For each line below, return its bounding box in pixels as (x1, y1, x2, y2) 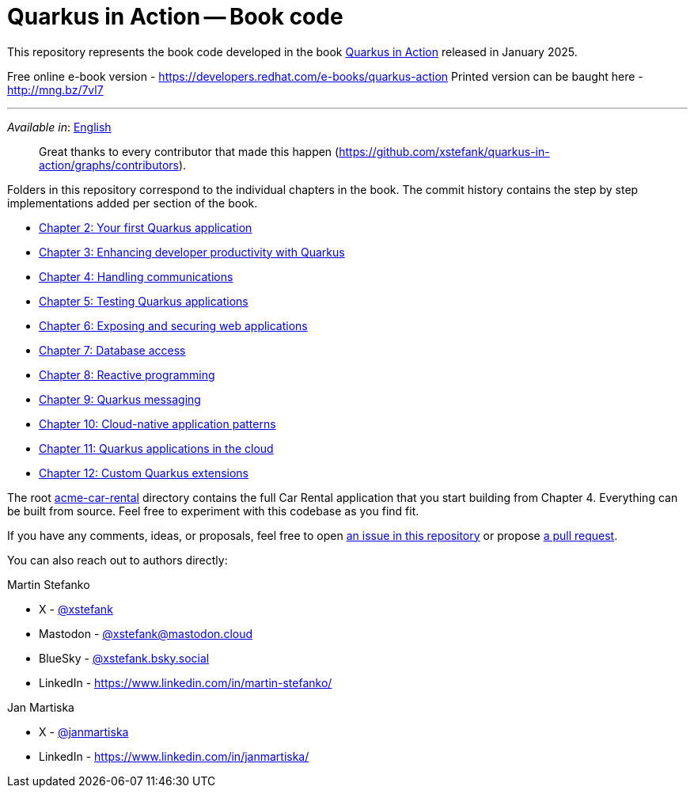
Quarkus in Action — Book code (7, 3, 343, 30)
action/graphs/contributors (39, 158, 179, 172)
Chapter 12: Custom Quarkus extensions (39, 465, 248, 480)
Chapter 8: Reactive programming (39, 367, 215, 382)
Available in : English (7, 120, 112, 134)
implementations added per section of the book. (7, 196, 258, 210)
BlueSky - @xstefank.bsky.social (39, 651, 210, 665)
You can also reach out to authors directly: (7, 553, 228, 567)
